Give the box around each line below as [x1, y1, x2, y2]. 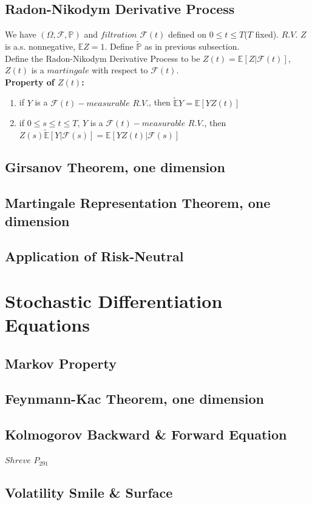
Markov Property [5, 353, 117, 372]
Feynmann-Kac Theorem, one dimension [5, 389, 264, 408]
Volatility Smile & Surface [5, 483, 173, 502]
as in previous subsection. [144, 40, 240, 53]
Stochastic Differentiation [5, 288, 223, 313]
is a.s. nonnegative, [5, 40, 76, 53]
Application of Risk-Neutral [5, 247, 184, 266]
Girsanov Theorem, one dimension [5, 158, 225, 176]
